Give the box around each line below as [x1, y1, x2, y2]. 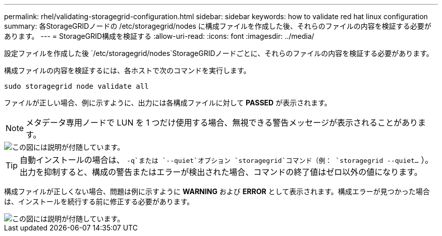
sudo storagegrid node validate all [4, 82, 149, 90]
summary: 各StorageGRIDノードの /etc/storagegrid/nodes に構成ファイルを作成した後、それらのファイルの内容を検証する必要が [4, 22, 431, 30]
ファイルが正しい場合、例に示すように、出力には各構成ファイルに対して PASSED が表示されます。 [4, 98, 332, 107]
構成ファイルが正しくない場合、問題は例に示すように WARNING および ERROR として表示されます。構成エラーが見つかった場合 [4, 187, 430, 196]
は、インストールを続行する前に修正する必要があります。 [4, 197, 194, 206]
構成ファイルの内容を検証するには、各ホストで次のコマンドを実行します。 [4, 66, 251, 75]
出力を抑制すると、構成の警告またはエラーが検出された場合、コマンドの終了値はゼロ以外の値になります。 [20, 167, 422, 177]
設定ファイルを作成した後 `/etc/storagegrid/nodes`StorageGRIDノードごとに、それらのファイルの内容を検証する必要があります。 [4, 49, 433, 57]
